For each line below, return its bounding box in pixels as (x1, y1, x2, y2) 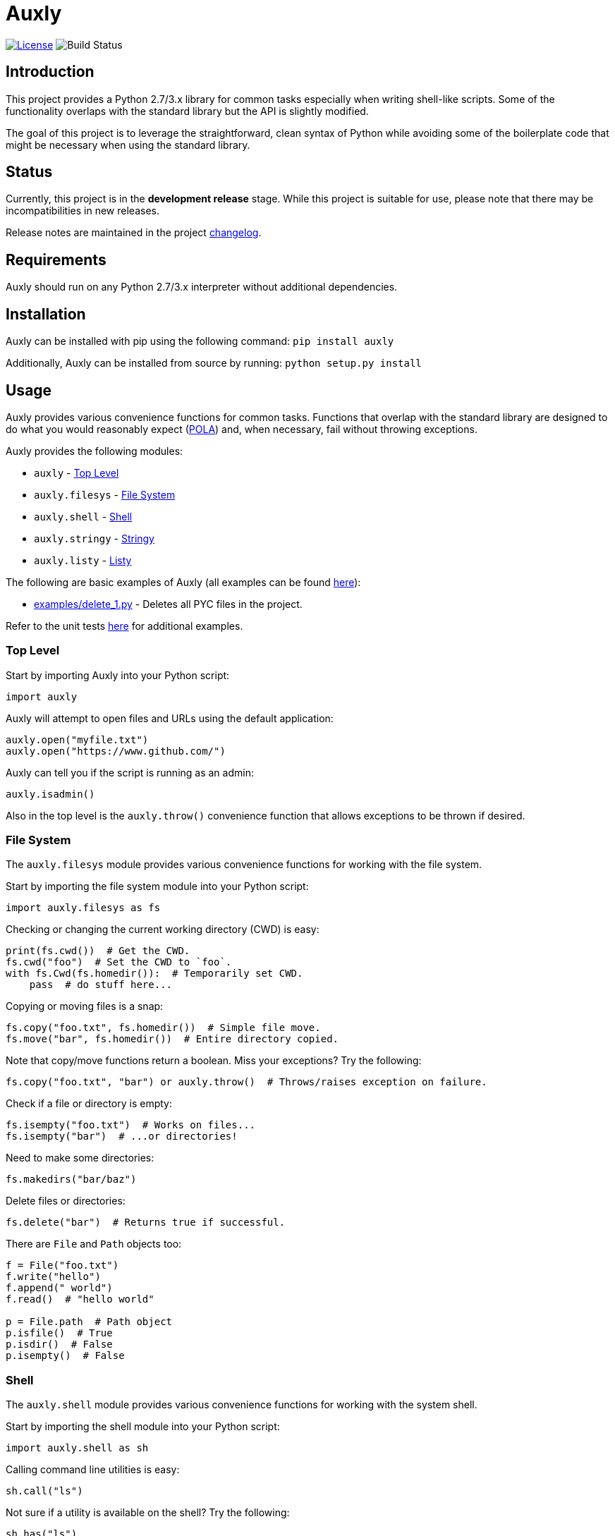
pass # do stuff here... (29, 979, 173, 991)
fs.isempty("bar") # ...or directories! (6, 1130, 238, 1142)
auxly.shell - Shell (34, 510, 133, 523)
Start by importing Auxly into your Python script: (6, 669, 230, 681)
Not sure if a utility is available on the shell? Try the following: (6, 1506, 290, 1519)
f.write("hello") (6, 1271, 101, 1283)
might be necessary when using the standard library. (6, 138, 250, 151)
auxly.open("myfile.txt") (6, 733, 149, 745)
